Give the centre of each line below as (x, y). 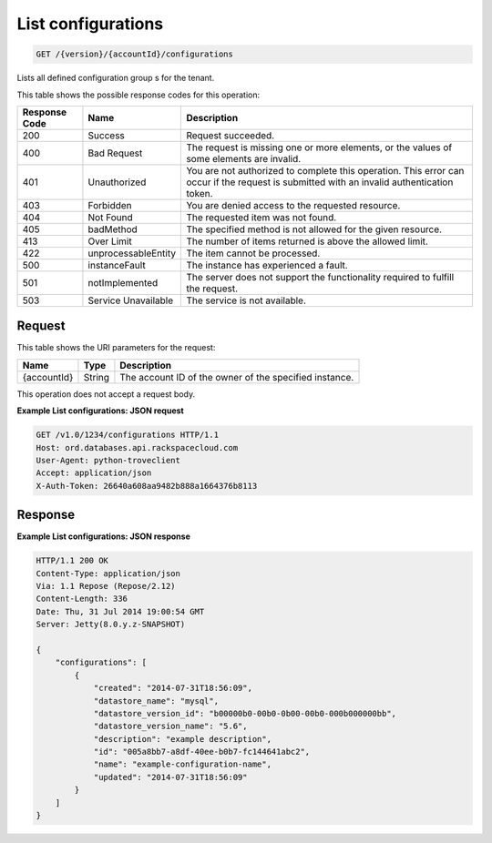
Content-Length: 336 (82, 599)
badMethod (113, 229)
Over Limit (110, 241)
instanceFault (117, 265)
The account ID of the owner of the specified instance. (237, 377)
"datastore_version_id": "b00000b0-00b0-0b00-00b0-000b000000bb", (245, 713)
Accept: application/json (94, 473)
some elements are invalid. (244, 158)
